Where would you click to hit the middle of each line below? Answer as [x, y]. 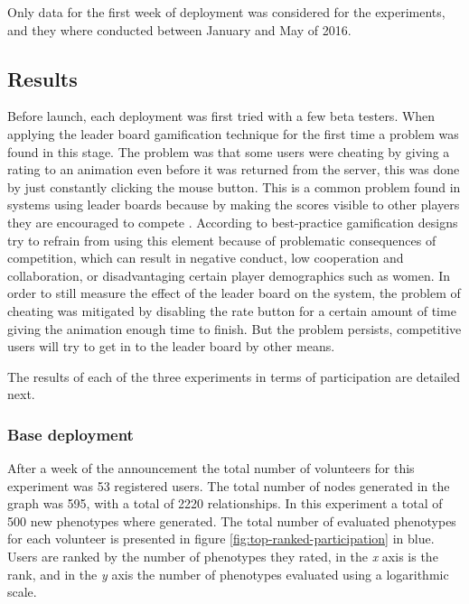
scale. [22, 592]
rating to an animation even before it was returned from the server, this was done [234, 169]
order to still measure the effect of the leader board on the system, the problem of [234, 293]
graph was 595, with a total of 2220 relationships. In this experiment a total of [225, 503]
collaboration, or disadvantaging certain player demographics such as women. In [229, 275]
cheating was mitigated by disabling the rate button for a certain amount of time [232, 310]
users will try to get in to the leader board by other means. [171, 346]
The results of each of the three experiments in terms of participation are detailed [234, 376]
